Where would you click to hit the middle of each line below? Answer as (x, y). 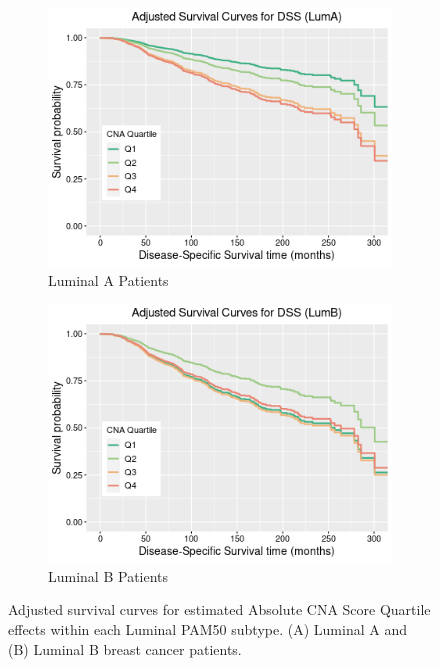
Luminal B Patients (108, 575)
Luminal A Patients (108, 279)
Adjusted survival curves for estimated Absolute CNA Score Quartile (219, 609)
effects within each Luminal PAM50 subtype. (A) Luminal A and (207, 628)
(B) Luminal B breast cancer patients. (125, 648)
